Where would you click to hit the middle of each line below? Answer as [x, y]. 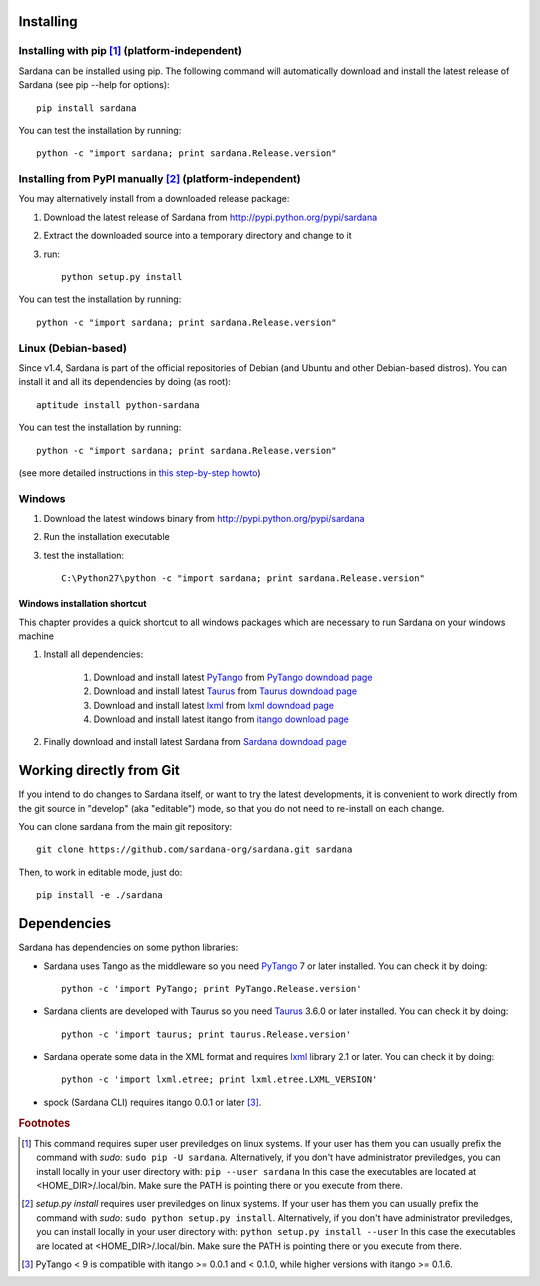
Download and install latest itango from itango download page [221, 719]
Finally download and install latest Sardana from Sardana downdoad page [195, 742]
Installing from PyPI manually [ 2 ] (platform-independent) [159, 179]
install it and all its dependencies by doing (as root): [125, 382]
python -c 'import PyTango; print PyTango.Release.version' [211, 988]
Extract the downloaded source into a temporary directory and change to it [197, 236]
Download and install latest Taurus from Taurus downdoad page [225, 691]
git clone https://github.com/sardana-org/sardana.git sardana [194, 849]
